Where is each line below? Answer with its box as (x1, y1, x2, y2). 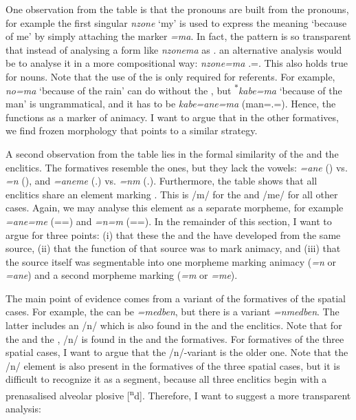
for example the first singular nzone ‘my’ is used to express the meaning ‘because (5, 15, 347, 30)
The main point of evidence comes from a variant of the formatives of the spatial (5, 291, 346, 305)
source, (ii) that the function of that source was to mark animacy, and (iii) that (5, 241, 341, 255)
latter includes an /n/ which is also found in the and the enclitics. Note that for (5, 318, 342, 333)
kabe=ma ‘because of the (238, 83, 342, 97)
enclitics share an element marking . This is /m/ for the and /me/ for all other (5, 187, 338, 201)
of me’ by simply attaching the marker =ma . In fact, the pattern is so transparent (5, 29, 351, 43)
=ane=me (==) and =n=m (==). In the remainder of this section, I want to (5, 213, 332, 228)
